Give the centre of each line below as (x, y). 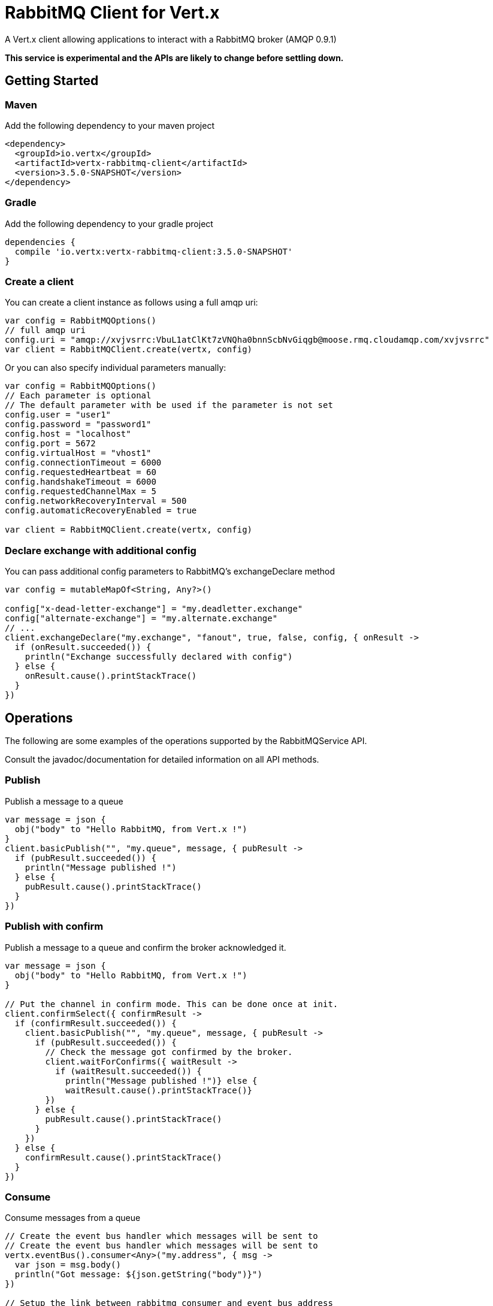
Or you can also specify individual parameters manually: (116, 368)
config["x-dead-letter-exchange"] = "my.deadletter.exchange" (154, 609)
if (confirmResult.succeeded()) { (96, 1023)
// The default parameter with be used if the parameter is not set (169, 405)
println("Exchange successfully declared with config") (159, 657)
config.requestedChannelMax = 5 (81, 492)
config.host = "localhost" (68, 434)
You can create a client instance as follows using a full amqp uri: (131, 303)
